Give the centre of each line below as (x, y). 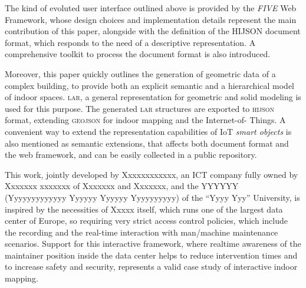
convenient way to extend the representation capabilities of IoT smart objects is (148, 131)
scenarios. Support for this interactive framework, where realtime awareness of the (153, 244)
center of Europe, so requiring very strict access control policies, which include (146, 221)
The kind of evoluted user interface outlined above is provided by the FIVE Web (151, 8)
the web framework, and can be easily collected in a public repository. (131, 155)
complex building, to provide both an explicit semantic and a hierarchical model (150, 85)
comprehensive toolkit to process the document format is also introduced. (138, 54)
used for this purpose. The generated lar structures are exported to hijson (140, 108)
